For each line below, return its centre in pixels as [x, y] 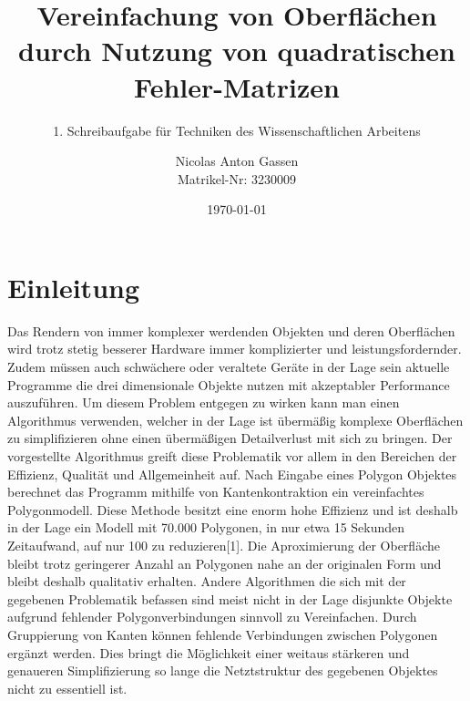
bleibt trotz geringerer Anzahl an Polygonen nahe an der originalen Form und [225, 563]
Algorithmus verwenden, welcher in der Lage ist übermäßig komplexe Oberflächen [235, 420]
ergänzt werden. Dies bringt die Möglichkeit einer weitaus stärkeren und [209, 652]
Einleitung [74, 287]
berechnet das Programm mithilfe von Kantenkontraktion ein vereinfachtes [216, 492]
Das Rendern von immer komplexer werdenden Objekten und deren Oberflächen [231, 330]
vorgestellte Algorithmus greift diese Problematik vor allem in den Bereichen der [232, 455]
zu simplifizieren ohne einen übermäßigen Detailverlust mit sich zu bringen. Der [230, 438]
